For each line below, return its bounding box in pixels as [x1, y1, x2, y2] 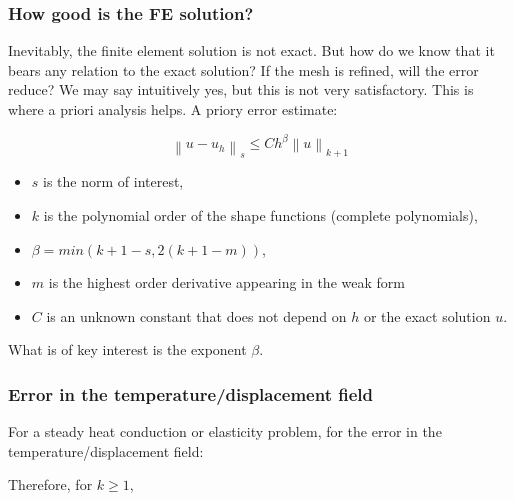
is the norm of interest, [43, 171, 184, 192]
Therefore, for [8, 474, 93, 495]
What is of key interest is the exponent [8, 339, 247, 360]
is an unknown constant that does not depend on [46, 305, 347, 326]
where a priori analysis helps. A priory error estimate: [8, 99, 338, 119]
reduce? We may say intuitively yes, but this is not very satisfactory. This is [8, 79, 474, 100]
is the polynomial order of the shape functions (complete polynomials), [43, 205, 478, 226]
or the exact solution [363, 305, 491, 326]
